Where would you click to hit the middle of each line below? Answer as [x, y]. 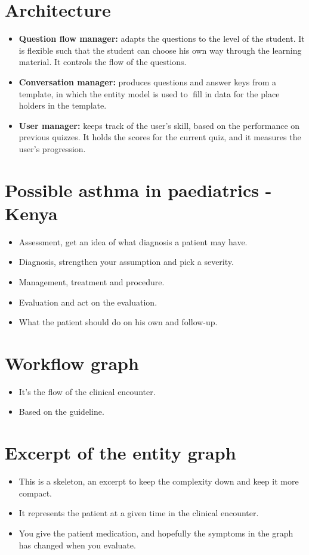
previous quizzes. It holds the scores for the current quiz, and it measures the [160, 137]
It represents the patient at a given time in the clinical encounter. [139, 513]
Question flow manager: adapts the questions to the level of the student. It [162, 38]
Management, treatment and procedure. [92, 281]
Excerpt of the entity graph [120, 453]
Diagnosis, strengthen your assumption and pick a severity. [126, 262]
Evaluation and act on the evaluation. [88, 302]
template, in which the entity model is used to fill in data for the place [149, 93]
